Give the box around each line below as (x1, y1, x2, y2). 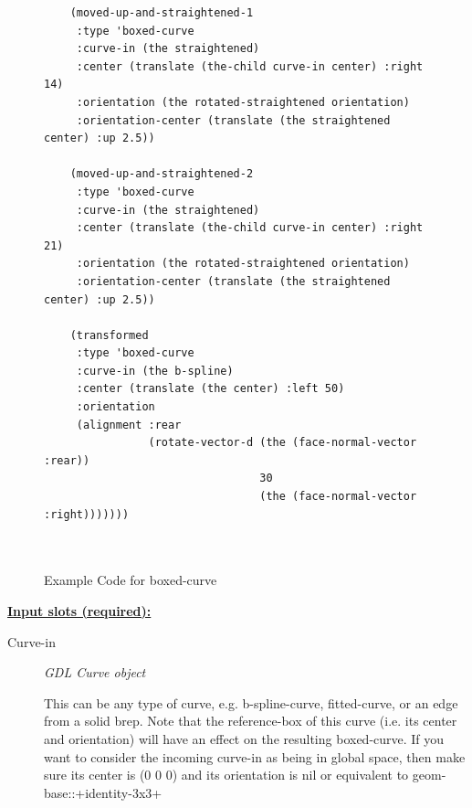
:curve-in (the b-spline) (76, 364, 234, 377)
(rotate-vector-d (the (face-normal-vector (148, 436, 417, 450)
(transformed (69, 328, 149, 342)
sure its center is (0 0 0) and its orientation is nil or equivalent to (44, 765, 409, 784)
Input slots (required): (7, 601, 152, 620)
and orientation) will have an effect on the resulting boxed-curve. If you (44, 728, 445, 748)
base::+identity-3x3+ (44, 782, 163, 802)
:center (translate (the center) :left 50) (76, 382, 345, 396)
